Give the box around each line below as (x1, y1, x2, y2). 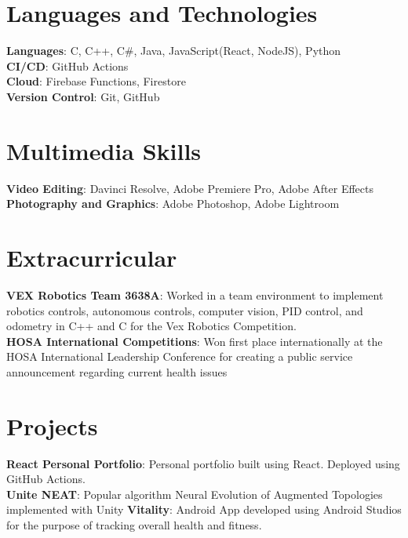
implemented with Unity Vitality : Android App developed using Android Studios (6, 501, 402, 518)
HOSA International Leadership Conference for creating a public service (6, 348, 353, 365)
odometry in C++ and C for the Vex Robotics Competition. (6, 318, 297, 334)
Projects (6, 409, 98, 442)
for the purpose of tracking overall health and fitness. (6, 517, 262, 533)
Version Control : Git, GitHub (6, 88, 160, 104)
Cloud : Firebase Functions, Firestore (6, 73, 186, 89)
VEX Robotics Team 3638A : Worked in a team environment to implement (6, 286, 384, 303)
